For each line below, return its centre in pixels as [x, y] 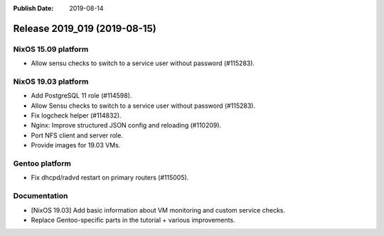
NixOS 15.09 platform [51, 49]
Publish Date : [33, 8]
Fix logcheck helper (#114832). [76, 116]
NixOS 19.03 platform [51, 82]
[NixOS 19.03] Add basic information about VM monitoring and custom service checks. [158, 210]
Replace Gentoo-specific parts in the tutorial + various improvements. [133, 220]
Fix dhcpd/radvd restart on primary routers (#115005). [110, 178]
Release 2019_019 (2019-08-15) [85, 28]
